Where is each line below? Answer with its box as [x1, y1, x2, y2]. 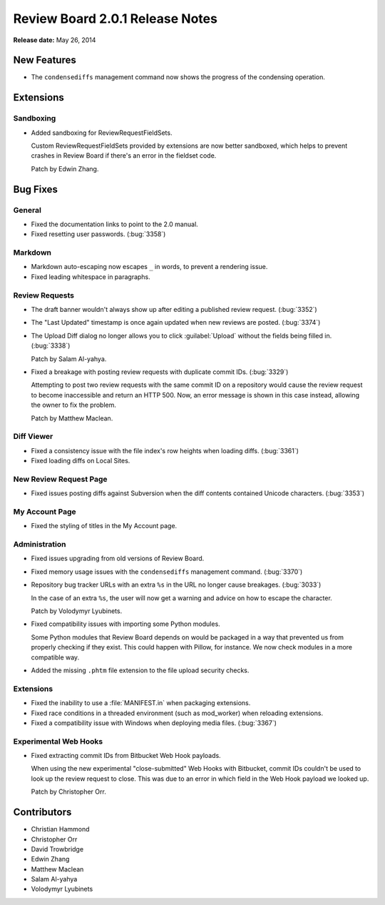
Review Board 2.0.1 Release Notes [13, 11, 217, 26]
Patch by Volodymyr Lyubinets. [31, 607, 123, 615]
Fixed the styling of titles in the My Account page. [31, 522, 178, 530]
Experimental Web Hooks [13, 736, 103, 746]
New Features [13, 54, 76, 66]
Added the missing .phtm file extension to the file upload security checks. [31, 666, 250, 674]
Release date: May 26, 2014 [13, 36, 96, 44]
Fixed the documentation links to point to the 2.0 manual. [31, 220, 199, 228]
